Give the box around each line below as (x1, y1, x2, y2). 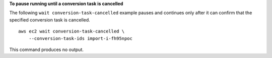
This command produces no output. (9, 46, 84, 52)
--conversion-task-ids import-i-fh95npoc (28, 35, 133, 41)
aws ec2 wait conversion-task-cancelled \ (18, 28, 125, 34)
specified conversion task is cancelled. (9, 16, 90, 22)
